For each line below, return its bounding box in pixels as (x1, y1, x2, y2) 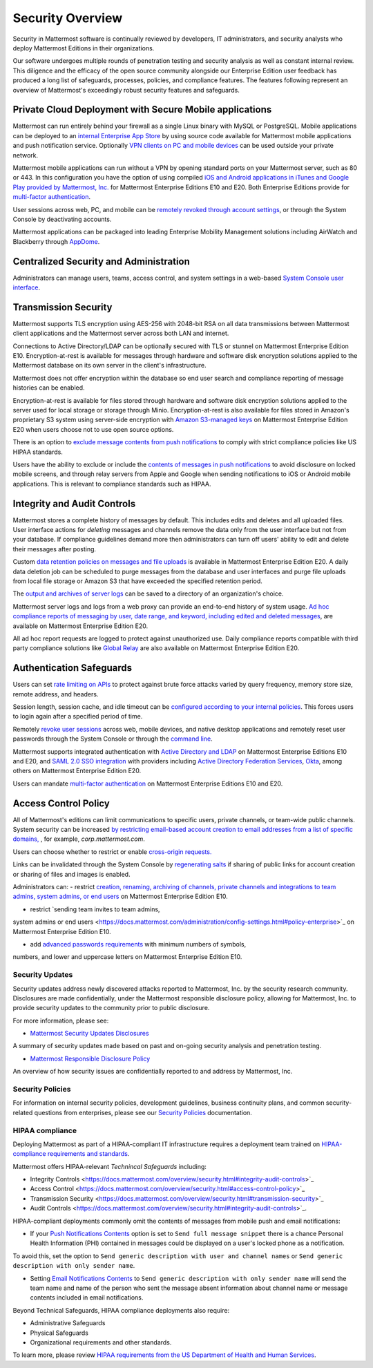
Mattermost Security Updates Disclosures (30, 1029, 149, 1038)
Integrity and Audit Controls (12, 497, 136, 509)
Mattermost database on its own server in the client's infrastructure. (12, 361, 207, 370)
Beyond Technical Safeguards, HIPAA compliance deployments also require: (12, 1306, 230, 1314)
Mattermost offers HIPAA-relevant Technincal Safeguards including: (12, 1162, 207, 1170)
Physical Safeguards (30, 1329, 89, 1337)
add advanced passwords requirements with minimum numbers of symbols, (30, 940, 247, 948)
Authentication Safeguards (12, 662, 133, 674)
